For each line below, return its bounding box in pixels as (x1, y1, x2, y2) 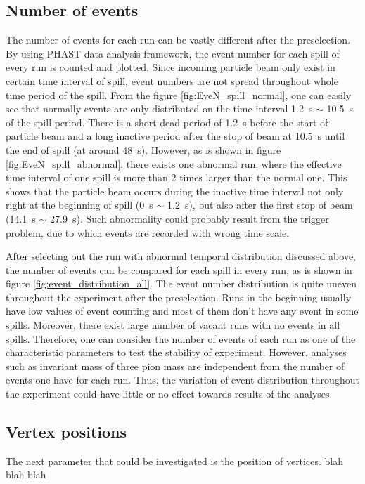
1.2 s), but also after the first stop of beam (167, 197, 353, 212)
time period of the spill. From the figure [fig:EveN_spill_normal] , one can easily (6, 87, 352, 102)
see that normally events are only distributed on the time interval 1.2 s (6, 101, 313, 116)
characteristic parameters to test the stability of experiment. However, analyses (6, 345, 347, 360)
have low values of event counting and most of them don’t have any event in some (6, 303, 359, 318)
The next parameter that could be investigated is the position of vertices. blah (6, 453, 343, 468)
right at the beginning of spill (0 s (6, 197, 153, 212)
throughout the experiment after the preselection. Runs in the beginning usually (6, 289, 352, 304)
